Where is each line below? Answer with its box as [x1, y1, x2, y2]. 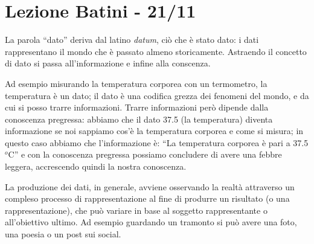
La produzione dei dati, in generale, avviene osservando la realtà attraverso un [5, 180, 295, 193]
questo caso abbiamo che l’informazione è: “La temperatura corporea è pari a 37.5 [5, 136, 309, 149]
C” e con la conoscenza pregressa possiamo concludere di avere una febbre [8, 148, 282, 161]
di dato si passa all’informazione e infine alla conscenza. [5, 57, 211, 69]
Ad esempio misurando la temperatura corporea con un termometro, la [5, 77, 268, 89]
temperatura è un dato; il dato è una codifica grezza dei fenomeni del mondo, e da [5, 89, 309, 101]
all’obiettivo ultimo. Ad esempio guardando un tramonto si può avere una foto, [5, 216, 297, 228]
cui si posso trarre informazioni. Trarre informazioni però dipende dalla [5, 101, 269, 114]
